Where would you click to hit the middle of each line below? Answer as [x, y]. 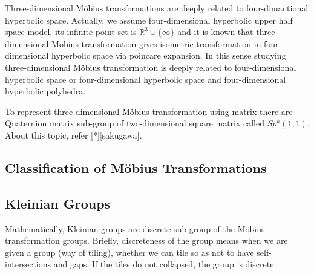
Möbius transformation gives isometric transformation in [156, 43]
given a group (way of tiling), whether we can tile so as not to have [129, 252]
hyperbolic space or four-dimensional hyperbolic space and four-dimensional [146, 79]
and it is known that [215, 32]
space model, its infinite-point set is [71, 32]
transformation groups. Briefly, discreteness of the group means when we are [146, 240]
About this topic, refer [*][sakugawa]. [74, 135]
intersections [28, 264]
